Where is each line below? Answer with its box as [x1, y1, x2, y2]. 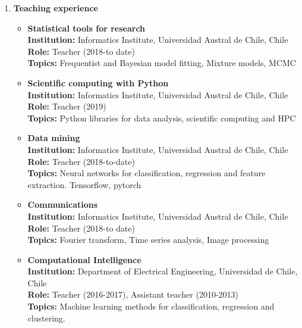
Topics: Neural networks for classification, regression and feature [27, 167, 266, 179]
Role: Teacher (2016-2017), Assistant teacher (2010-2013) [27, 288, 239, 301]
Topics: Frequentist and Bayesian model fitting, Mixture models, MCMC [27, 57, 296, 69]
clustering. [27, 311, 65, 324]
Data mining [27, 132, 80, 144]
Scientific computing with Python [27, 76, 169, 89]
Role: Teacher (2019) [27, 100, 106, 113]
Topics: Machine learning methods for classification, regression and [27, 300, 275, 313]
